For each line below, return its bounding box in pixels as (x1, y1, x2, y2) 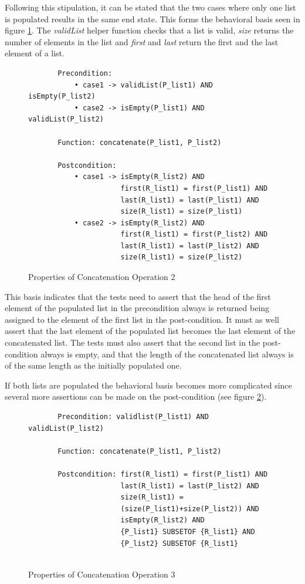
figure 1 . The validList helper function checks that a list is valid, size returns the (5, 24, 294, 36)
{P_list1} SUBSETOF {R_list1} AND (120, 527, 255, 536)
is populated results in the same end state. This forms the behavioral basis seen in (5, 12, 300, 25)
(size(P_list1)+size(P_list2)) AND (120, 504, 259, 513)
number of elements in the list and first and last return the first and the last (5, 35, 279, 48)
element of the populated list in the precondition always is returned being (5, 302, 270, 314)
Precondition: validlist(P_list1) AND (57, 413, 209, 421)
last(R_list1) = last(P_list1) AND (120, 195, 259, 204)
